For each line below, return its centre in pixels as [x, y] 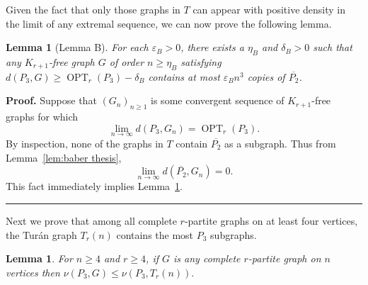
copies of [266, 76]
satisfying [201, 61]
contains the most [155, 234]
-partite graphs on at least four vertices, [271, 220]
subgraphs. [234, 234]
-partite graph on [284, 258]
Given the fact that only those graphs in [93, 9]
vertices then [33, 272]
